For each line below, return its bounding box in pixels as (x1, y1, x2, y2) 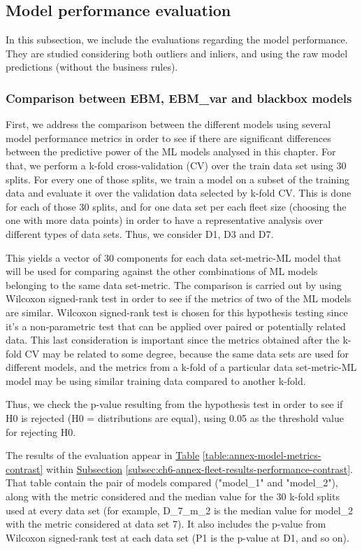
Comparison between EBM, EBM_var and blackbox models (6, 89, 352, 106)
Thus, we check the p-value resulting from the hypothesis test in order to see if (6, 397, 343, 411)
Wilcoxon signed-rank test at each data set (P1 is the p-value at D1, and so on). (6, 530, 349, 544)
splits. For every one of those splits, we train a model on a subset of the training (6, 171, 350, 186)
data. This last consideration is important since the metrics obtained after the (6, 332, 340, 347)
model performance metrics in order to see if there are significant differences (6, 130, 331, 145)
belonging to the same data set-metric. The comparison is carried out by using (6, 277, 342, 292)
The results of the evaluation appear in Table (6, 448, 200, 463)
